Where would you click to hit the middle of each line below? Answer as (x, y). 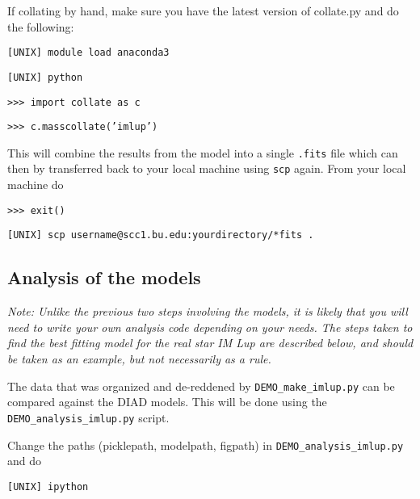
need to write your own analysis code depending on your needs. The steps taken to (210, 327)
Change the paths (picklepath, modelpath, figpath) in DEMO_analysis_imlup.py (206, 444)
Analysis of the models (104, 277)
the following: (41, 26)
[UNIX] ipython (48, 486)
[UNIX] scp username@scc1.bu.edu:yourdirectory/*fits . (161, 235)
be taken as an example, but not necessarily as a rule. (139, 359)
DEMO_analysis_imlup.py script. (88, 417)
